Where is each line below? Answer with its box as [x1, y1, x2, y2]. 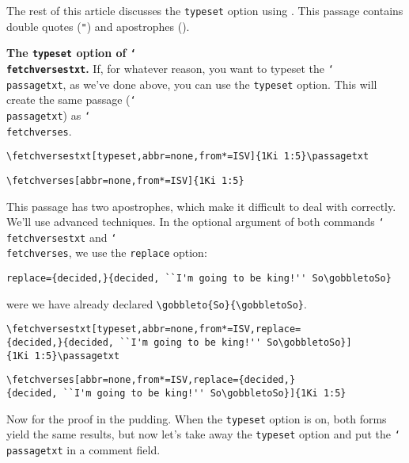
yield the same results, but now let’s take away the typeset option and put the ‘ [6, 426, 400, 442]
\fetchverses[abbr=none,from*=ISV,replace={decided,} [6, 374, 296, 386]
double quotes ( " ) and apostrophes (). [6, 17, 190, 34]
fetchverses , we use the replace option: [6, 244, 207, 261]
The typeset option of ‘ [6, 44, 136, 61]
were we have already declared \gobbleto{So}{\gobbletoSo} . [6, 295, 307, 312]
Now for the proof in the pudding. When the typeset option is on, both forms [6, 410, 387, 427]
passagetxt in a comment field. [6, 442, 161, 458]
